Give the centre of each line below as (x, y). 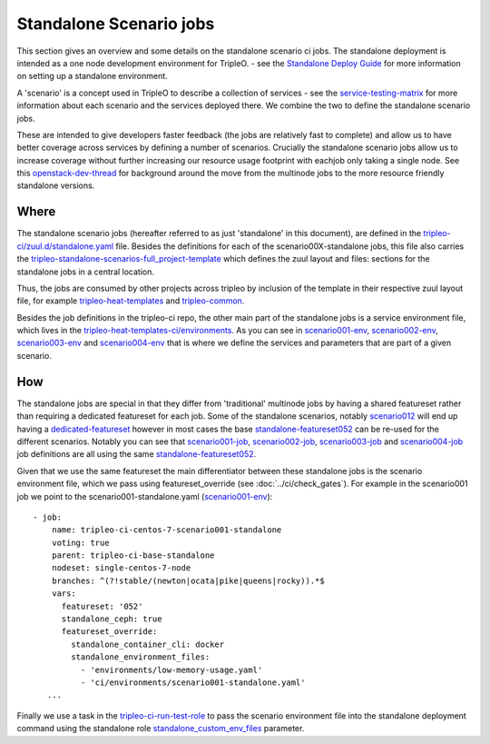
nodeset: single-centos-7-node (121, 568)
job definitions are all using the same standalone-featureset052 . (137, 454)
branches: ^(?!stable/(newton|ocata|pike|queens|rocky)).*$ (188, 580)
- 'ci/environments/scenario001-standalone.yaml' (193, 682)
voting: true (80, 542)
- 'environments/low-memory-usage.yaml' (171, 670)
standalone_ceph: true (112, 619)
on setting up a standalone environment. (92, 76)
